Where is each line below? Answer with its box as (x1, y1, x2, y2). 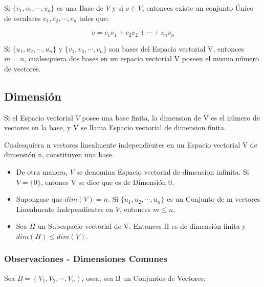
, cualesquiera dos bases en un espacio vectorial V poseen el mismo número (24, 53, 259, 64)
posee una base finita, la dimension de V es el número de (82, 112, 260, 123)
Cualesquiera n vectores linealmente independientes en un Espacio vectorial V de (4, 139, 257, 150)
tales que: (79, 12, 109, 23)
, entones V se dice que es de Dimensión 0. (40, 176, 174, 187)
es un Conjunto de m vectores (167, 194, 260, 204)
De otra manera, (16, 166, 68, 177)
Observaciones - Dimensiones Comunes (4, 252, 168, 265)
